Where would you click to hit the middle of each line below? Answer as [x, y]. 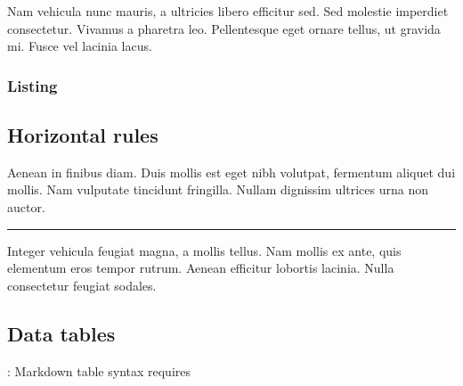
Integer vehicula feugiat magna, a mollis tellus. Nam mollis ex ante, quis [204, 250]
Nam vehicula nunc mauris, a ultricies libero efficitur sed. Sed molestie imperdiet [228, 11]
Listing [32, 85]
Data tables [61, 333]
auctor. [26, 207]
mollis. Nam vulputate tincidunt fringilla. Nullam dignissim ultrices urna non [218, 189]
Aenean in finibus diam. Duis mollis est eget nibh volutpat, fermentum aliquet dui [231, 172]
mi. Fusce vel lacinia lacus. [80, 46]
